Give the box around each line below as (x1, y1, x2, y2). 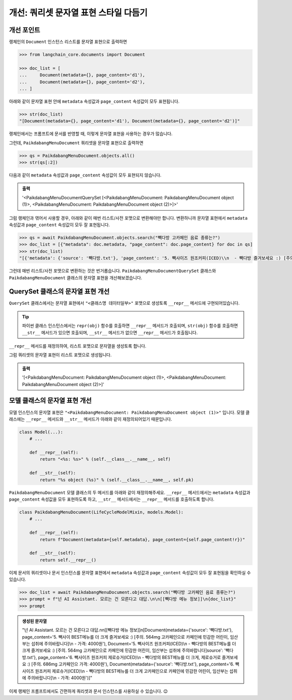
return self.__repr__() (39, 557, 97, 563)
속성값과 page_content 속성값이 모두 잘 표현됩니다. (9, 222, 110, 228)
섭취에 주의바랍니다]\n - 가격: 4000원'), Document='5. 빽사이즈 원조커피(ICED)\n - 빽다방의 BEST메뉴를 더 (31, 641, 236, 647)
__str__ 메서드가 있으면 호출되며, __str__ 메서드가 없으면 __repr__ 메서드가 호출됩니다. (22, 330, 198, 335)
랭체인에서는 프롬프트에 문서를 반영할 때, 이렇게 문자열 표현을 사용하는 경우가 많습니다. (9, 131, 173, 136)
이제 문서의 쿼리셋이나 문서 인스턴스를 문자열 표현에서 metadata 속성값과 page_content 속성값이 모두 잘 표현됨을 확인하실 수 (9, 569, 251, 575)
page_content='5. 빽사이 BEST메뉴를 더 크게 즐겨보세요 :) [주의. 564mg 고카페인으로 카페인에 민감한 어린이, (22, 634, 229, 640)
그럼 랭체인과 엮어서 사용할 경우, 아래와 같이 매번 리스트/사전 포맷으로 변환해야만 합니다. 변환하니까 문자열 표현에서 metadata (9, 215, 248, 221)
